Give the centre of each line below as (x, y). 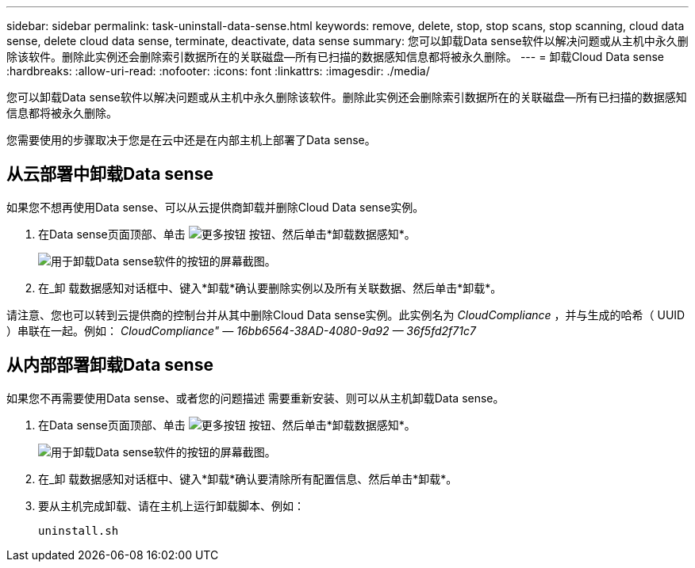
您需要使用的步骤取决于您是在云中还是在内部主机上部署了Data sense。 (191, 140)
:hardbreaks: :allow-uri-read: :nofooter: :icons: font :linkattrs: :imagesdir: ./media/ (218, 71)
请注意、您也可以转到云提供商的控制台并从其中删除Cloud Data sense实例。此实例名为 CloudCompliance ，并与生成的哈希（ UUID (346, 314)
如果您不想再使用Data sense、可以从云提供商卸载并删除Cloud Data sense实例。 (215, 207)
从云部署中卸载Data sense (110, 174)
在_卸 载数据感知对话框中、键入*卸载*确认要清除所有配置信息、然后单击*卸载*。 (248, 478)
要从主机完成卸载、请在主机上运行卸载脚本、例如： (171, 505)
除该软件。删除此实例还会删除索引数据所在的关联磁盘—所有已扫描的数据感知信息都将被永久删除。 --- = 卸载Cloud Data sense (335, 57)
